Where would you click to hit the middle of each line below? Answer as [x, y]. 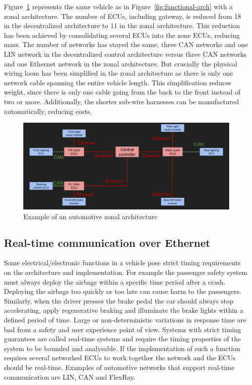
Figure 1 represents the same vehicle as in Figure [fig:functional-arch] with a [118, 6]
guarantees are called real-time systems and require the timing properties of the [122, 339]
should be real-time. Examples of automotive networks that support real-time [119, 367]
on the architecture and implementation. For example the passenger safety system [126, 272]
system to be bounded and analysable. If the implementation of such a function [122, 348]
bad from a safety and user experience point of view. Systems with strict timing [123, 329]
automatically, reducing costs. [48, 111]
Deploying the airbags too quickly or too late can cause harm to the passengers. [123, 291]
